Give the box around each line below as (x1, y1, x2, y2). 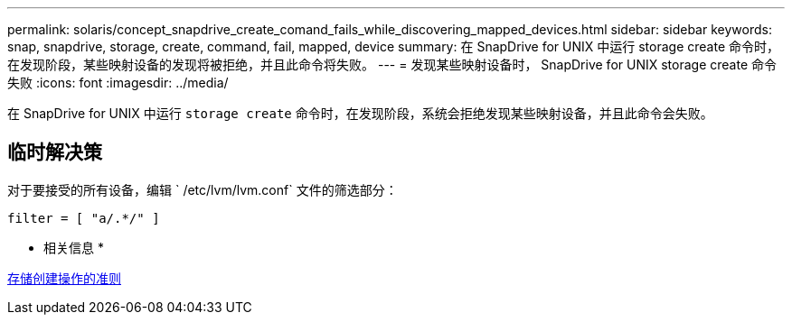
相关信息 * (43, 239, 104, 255)
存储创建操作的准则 (7, 270, 121, 286)
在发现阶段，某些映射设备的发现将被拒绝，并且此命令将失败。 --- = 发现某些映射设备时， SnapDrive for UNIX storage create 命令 (7, 57, 777, 72)
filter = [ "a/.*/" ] (7, 210, 160, 225)
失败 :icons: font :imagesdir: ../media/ (7, 75, 229, 90)
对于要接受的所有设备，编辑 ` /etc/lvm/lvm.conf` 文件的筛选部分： (7, 181, 398, 198)
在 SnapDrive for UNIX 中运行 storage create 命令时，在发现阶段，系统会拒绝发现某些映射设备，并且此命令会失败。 (7, 106, 713, 121)
